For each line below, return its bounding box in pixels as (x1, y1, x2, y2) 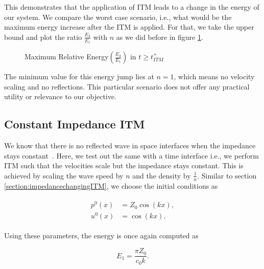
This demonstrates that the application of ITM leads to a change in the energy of (4, 2, 259, 12)
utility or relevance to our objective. (4, 91, 116, 102)
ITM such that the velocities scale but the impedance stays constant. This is (4, 160, 244, 171)
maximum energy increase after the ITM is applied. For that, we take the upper (4, 21, 254, 32)
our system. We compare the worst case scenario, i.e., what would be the (4, 11, 232, 22)
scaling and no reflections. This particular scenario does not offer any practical (4, 81, 250, 92)
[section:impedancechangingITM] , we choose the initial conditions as (4, 180, 218, 191)
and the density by (132, 170, 191, 181)
